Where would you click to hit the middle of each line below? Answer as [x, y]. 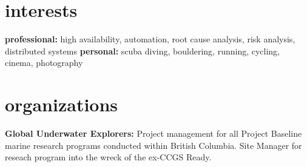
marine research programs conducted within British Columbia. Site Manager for [153, 145]
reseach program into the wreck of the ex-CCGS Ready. [108, 157]
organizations [62, 104]
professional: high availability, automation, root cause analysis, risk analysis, [150, 39]
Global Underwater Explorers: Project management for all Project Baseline [153, 133]
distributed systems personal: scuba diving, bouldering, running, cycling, [143, 51]
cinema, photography [44, 63]
